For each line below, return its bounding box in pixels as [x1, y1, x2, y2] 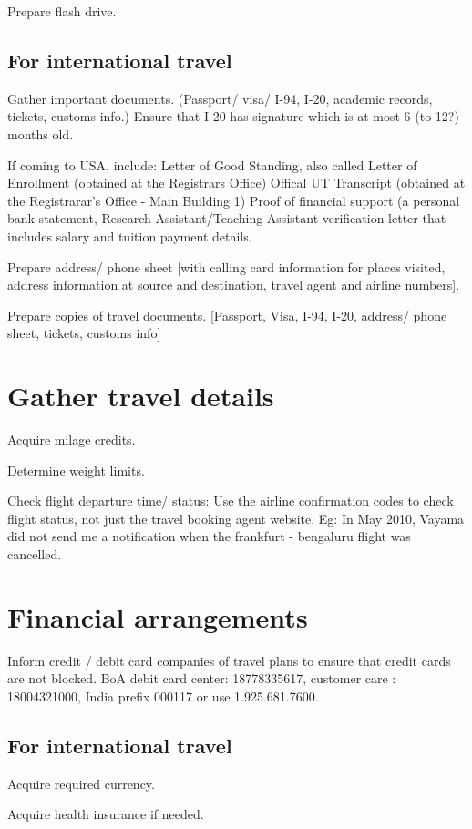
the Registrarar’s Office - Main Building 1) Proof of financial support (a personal [7, 190, 460, 210]
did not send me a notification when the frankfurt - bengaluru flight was [7, 527, 411, 546]
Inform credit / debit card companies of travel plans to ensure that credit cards [7, 650, 451, 670]
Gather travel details [7, 377, 274, 414]
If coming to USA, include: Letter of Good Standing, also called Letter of [7, 155, 417, 174]
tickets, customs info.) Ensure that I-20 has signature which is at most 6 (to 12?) [7, 107, 459, 126]
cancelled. [7, 545, 62, 564]
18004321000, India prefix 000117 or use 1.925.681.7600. [7, 686, 319, 705]
